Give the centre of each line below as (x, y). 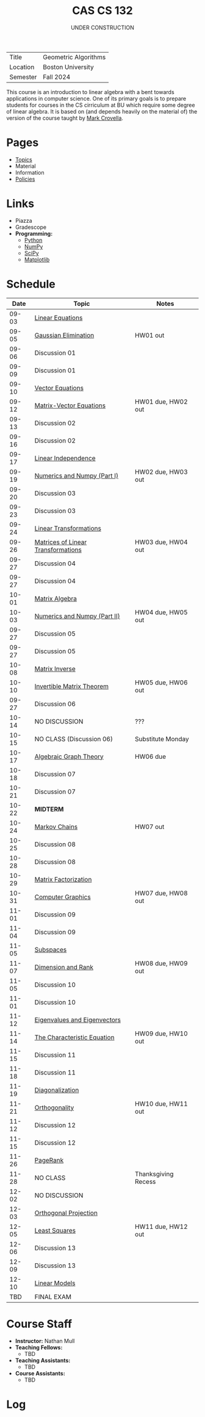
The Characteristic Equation (74, 1037)
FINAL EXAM (53, 1297)
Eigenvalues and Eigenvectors (77, 1020)
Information (30, 172)
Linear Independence (65, 458)
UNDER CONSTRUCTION (103, 27)
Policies (25, 179)
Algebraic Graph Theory (69, 756)
